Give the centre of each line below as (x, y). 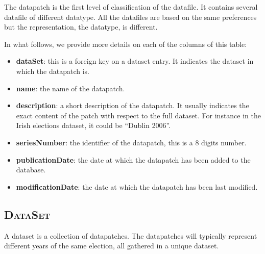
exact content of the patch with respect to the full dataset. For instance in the (139, 115)
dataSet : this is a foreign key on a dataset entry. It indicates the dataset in (135, 61)
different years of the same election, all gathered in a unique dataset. (112, 246)
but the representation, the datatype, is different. (81, 27)
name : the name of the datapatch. (70, 88)
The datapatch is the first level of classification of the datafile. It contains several (131, 7)
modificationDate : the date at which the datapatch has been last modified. (137, 186)
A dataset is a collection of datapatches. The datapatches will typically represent (131, 235)
